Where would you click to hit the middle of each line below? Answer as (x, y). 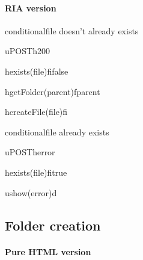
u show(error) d (31, 192)
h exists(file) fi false (37, 71)
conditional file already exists (57, 132)
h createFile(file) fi (36, 112)
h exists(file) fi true (36, 172)
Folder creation (53, 225)
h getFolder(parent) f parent (53, 91)
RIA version (31, 8)
